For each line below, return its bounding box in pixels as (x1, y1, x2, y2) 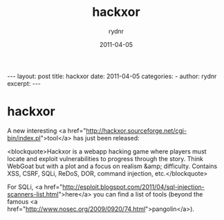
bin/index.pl (7, 134, 41, 142)
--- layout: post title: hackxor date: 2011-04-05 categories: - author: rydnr (7, 72, 217, 80)
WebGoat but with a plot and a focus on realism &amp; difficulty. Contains (7, 162, 218, 170)
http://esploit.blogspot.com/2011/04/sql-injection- (62, 183, 205, 191)
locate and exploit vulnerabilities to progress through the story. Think (7, 154, 204, 163)
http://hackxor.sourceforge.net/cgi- (86, 126, 187, 135)
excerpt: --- (7, 79, 41, 87)
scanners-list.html (7, 190, 59, 198)
